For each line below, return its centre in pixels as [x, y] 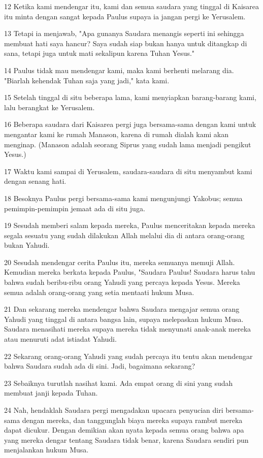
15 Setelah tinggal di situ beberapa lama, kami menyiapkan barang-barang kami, [130, 97]
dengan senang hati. [35, 181]
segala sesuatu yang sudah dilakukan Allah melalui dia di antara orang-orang [124, 235]
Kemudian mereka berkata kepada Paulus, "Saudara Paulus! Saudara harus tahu [130, 272]
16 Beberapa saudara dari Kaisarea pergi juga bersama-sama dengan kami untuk [130, 124]
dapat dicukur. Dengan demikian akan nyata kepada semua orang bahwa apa [124, 430]
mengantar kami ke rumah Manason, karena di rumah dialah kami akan [117, 134]
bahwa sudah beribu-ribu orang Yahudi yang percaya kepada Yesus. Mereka [122, 282]
